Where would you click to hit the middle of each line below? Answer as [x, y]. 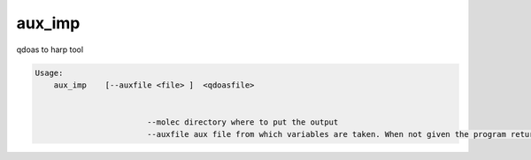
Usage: [49, 72]
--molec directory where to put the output [242, 122]
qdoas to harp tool [50, 50]
